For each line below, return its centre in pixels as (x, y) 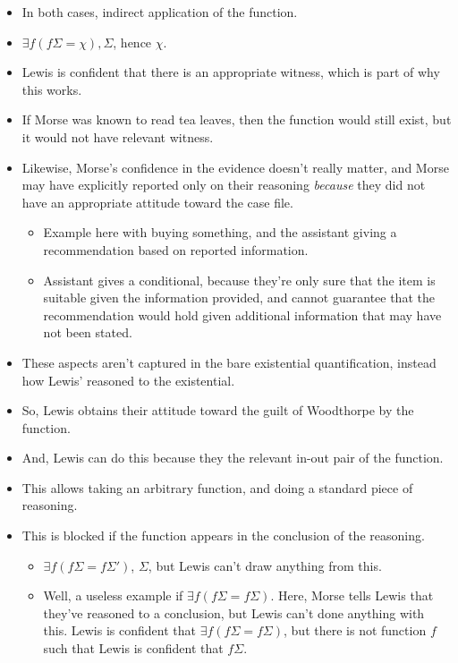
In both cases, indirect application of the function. (160, 12)
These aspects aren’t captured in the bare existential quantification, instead (229, 362)
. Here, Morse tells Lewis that (352, 595)
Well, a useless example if (113, 595)
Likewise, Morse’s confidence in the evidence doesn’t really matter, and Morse (235, 167)
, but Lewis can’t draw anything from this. (265, 565)
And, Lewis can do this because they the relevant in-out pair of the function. (233, 458)
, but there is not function (355, 630)
